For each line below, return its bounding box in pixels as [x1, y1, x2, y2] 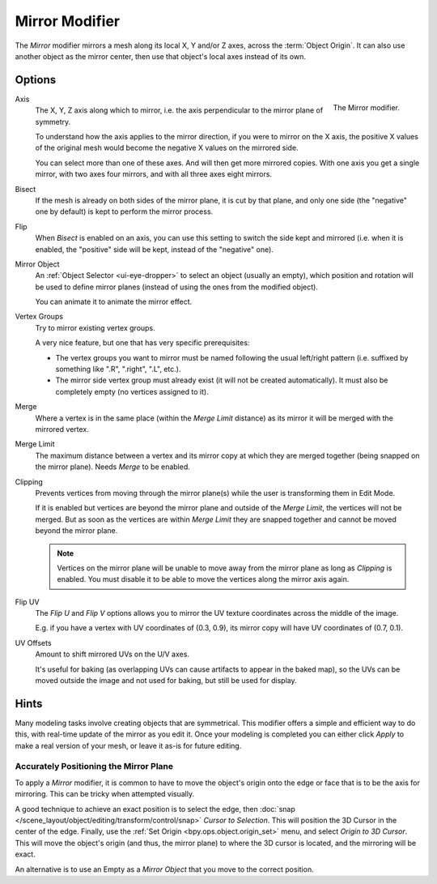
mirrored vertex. [35, 425, 89, 433]
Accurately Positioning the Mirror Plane [15, 761, 174, 772]
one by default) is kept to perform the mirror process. [35, 207, 214, 216]
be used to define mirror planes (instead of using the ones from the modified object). [35, 282, 319, 292]
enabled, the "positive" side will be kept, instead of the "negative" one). [35, 244, 274, 254]
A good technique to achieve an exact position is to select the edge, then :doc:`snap [15, 804, 295, 814]
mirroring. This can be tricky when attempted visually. [15, 789, 195, 799]
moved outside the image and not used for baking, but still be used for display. [35, 676, 297, 685]
